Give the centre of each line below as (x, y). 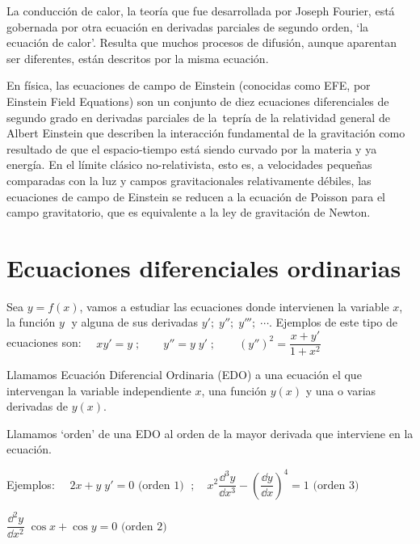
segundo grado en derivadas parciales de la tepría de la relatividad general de (198, 117)
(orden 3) (336, 485)
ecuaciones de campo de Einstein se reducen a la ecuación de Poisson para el (196, 196)
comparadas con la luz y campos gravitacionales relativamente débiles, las (189, 180)
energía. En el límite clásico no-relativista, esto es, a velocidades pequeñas (189, 164)
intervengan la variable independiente (99, 390)
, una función (234, 390)
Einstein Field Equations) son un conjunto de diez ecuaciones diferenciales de (198, 101)
